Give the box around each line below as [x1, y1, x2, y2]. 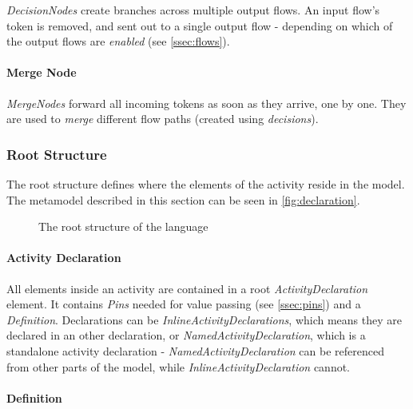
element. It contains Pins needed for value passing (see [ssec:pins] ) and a [6, 296, 361, 312]
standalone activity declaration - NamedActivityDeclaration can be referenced [6, 342, 384, 359]
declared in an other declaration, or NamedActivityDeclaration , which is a [6, 327, 366, 343]
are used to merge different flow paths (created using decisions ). [6, 110, 319, 127]
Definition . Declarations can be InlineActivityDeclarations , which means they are [6, 311, 402, 328]
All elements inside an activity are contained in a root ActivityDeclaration [6, 280, 368, 296]
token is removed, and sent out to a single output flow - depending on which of [6, 17, 393, 34]
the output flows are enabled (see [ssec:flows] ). [6, 33, 230, 50]
